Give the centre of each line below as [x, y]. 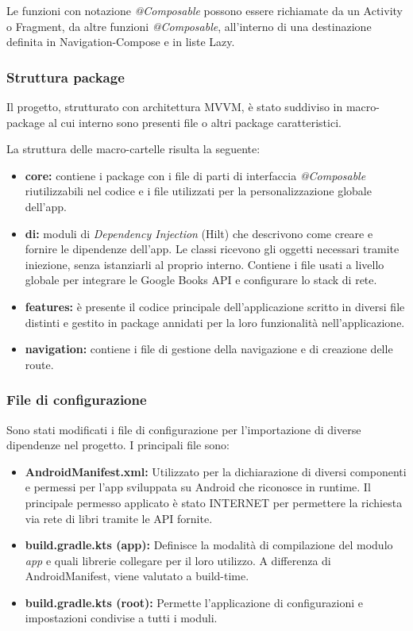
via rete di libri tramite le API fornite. [119, 518]
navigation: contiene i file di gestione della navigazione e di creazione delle [209, 349]
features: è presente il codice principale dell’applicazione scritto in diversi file [215, 306]
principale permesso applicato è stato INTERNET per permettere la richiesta [214, 502]
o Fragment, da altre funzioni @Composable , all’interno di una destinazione [189, 26]
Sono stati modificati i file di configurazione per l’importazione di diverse [184, 429]
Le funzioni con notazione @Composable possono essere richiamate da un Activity [205, 10]
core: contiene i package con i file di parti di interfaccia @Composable [195, 175]
